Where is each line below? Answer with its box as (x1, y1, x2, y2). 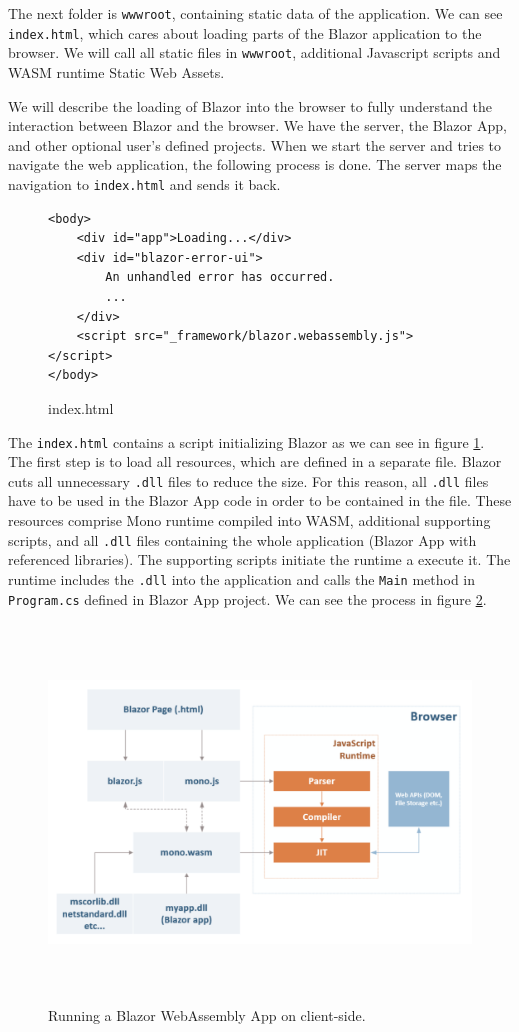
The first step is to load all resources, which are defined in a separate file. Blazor (8, 451, 502, 472)
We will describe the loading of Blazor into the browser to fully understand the (8, 95, 493, 116)
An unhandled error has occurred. (105, 270, 335, 285)
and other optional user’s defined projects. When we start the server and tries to (8, 134, 502, 155)
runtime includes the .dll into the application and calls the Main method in (8, 568, 476, 589)
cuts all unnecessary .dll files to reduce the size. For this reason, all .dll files (8, 470, 489, 491)
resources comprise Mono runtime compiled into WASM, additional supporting (8, 510, 491, 531)
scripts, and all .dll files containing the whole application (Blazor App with (8, 529, 477, 550)
